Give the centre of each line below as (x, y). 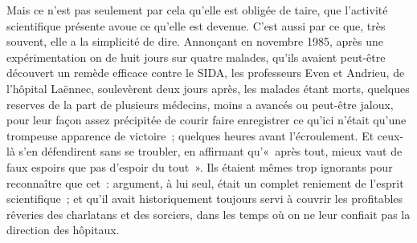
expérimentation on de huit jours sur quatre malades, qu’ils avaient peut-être (196, 57)
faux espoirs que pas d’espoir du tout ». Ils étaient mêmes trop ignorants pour (200, 166)
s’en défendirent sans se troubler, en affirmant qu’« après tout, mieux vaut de (211, 151)
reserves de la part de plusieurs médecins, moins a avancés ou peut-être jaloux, (200, 104)
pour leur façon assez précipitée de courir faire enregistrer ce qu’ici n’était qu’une (206, 120)
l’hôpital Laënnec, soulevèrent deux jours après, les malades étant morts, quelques (208, 88)
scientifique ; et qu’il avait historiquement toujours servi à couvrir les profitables (205, 198)
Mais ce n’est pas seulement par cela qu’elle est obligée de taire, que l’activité (197, 10)
